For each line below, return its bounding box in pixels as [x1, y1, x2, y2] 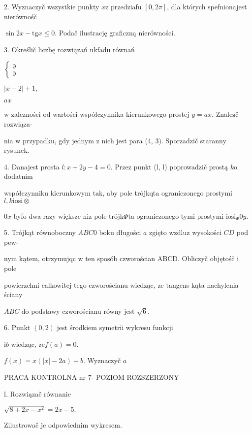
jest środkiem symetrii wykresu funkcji [57, 322, 173, 333]
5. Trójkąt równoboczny [4, 227, 76, 237]
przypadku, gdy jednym [23, 135, 94, 145]
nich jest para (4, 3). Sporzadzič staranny [101, 135, 226, 145]
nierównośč [4, 11, 37, 21]
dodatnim [4, 171, 33, 181]
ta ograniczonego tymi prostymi [128, 210, 224, 221]
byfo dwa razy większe [13, 210, 81, 221]
